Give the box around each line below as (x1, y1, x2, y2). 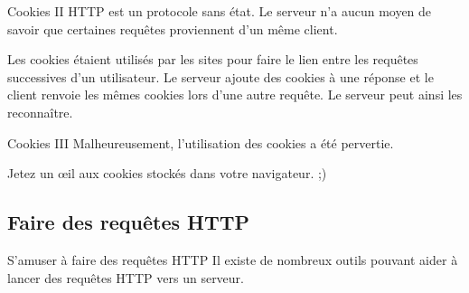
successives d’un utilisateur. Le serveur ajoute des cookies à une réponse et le (7, 67, 434, 86)
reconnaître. (7, 102, 73, 121)
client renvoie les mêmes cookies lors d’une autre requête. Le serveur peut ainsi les (7, 85, 463, 104)
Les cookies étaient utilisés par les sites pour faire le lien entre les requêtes (7, 50, 418, 69)
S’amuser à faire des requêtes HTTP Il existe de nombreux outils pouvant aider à (7, 250, 458, 269)
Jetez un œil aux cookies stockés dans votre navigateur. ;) (7, 164, 327, 183)
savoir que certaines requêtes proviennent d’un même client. (7, 19, 338, 38)
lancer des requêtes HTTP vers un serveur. (7, 268, 244, 287)
